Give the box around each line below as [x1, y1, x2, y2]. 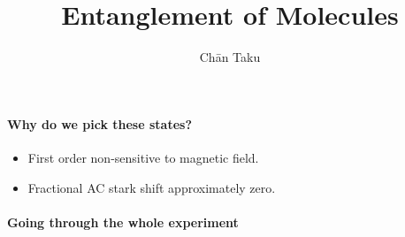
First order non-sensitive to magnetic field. [27, 148, 259, 166]
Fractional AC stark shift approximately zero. [27, 178, 276, 196]
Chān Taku [199, 48, 261, 66]
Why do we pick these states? [7, 114, 192, 133]
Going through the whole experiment [7, 212, 239, 231]
